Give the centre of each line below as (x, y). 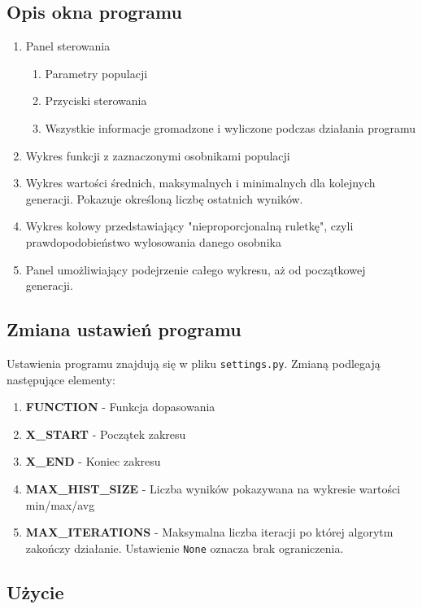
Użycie (35, 591)
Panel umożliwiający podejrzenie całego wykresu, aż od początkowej (196, 269)
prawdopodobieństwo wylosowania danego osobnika (153, 241)
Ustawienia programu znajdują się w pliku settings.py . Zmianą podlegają (194, 363)
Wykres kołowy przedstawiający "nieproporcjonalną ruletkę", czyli (189, 226)
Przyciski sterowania (96, 101)
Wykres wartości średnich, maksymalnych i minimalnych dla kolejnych (200, 183)
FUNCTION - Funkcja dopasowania (120, 407)
